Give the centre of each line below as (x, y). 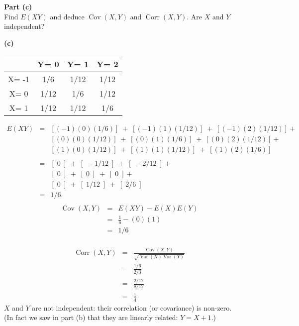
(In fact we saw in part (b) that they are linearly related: (91, 317)
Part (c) (18, 6)
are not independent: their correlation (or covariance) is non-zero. (132, 307)
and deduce (67, 16)
